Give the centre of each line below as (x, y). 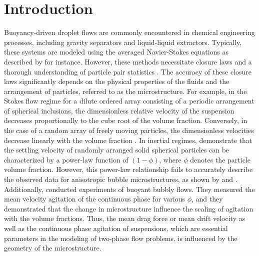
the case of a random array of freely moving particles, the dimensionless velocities (129, 130)
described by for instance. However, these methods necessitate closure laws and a (128, 61)
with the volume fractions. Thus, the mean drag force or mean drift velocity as (125, 218)
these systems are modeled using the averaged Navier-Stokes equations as (116, 52)
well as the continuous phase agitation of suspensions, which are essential (116, 228)
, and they (207, 199)
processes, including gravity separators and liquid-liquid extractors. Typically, (123, 42)
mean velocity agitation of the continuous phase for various (94, 199)
